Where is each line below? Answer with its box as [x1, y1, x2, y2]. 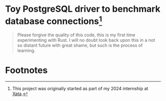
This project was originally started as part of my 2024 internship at [12, 86, 148, 92]
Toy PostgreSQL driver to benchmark [5, 3, 161, 15]
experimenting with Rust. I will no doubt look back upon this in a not [17, 37, 156, 43]
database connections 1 [5, 14, 102, 27]
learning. [17, 48, 36, 53]
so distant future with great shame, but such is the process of [17, 43, 143, 49]
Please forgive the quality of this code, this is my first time [17, 32, 136, 38]
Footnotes [5, 65, 48, 76]
